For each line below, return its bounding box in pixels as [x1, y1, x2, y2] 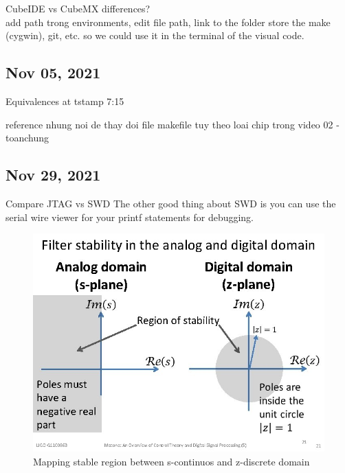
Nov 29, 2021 [5, 164, 101, 185]
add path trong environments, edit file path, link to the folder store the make [5, 14, 331, 29]
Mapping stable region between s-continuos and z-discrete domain [33, 454, 310, 468]
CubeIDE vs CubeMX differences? [5, 1, 151, 15]
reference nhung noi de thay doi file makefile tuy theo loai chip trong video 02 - [5, 117, 340, 131]
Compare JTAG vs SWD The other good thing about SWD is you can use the [5, 196, 336, 210]
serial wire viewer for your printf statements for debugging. [5, 209, 254, 224]
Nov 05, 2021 [5, 62, 101, 83]
